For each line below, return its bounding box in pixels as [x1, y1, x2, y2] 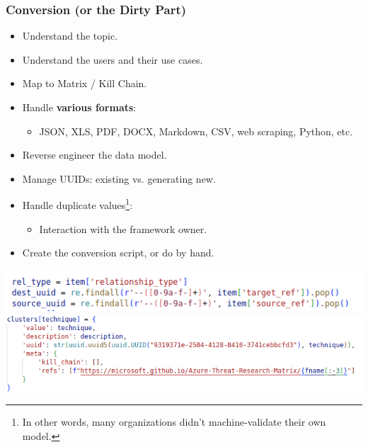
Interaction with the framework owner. [39, 221, 207, 236]
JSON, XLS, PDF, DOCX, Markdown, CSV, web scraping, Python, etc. [39, 123, 353, 138]
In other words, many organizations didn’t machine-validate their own [22, 414, 326, 429]
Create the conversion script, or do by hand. [22, 245, 214, 260]
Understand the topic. [22, 28, 118, 43]
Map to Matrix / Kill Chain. [22, 76, 147, 91]
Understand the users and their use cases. [22, 52, 203, 67]
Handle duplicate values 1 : [22, 196, 133, 213]
